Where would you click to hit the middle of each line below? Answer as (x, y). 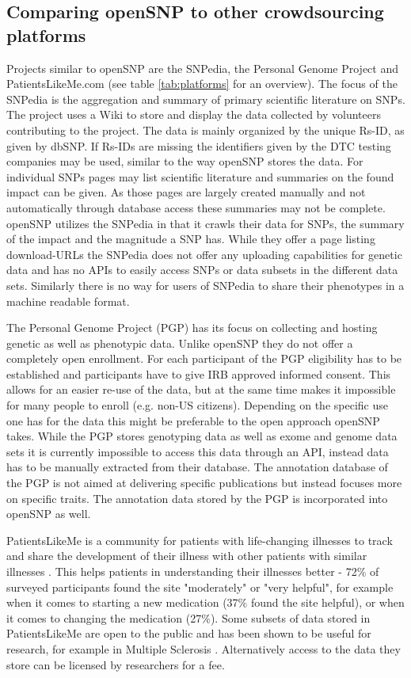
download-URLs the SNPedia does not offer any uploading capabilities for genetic (204, 254)
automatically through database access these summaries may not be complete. (196, 207)
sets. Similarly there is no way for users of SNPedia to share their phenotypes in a (205, 285)
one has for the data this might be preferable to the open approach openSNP (193, 420)
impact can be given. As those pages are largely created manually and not (186, 192)
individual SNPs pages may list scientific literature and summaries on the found (200, 176)
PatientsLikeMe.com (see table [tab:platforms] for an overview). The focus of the (202, 84)
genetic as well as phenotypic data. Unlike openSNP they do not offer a (180, 343)
